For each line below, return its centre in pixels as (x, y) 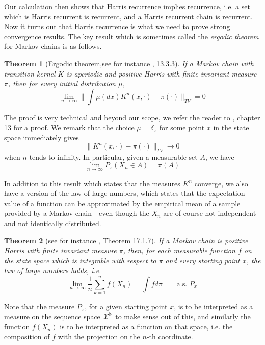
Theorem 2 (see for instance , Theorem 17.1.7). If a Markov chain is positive (126, 240)
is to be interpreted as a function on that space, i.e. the (146, 326)
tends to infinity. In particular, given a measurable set (113, 156)
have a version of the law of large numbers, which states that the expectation (125, 193)
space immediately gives (42, 137)
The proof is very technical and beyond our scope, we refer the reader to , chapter (132, 117)
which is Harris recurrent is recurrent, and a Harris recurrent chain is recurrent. (128, 16)
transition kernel (30, 73)
